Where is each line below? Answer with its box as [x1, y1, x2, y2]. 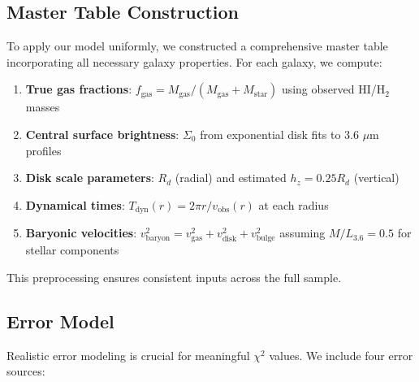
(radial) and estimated [175, 169, 287, 186]
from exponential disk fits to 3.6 [200, 125, 359, 142]
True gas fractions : [25, 80, 132, 98]
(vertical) [353, 169, 400, 186]
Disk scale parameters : [25, 169, 154, 186]
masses [25, 98, 60, 115]
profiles [25, 141, 62, 158]
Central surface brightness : [25, 125, 179, 142]
